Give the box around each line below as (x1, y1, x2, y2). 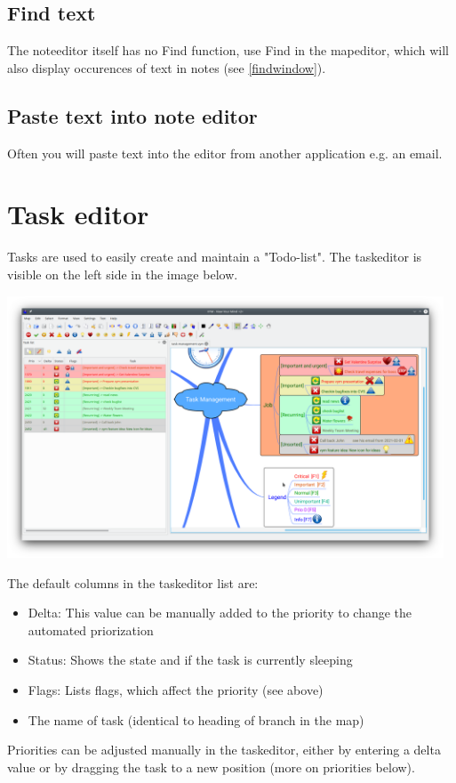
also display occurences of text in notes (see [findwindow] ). (7, 58, 326, 77)
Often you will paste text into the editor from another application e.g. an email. (7, 143, 443, 162)
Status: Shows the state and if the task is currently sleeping (28, 650, 353, 669)
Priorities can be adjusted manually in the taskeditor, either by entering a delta (7, 740, 441, 759)
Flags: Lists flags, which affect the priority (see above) (28, 681, 324, 699)
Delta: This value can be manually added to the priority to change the (28, 603, 412, 622)
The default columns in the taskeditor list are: (7, 573, 259, 592)
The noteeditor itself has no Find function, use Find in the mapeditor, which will (7, 41, 449, 60)
